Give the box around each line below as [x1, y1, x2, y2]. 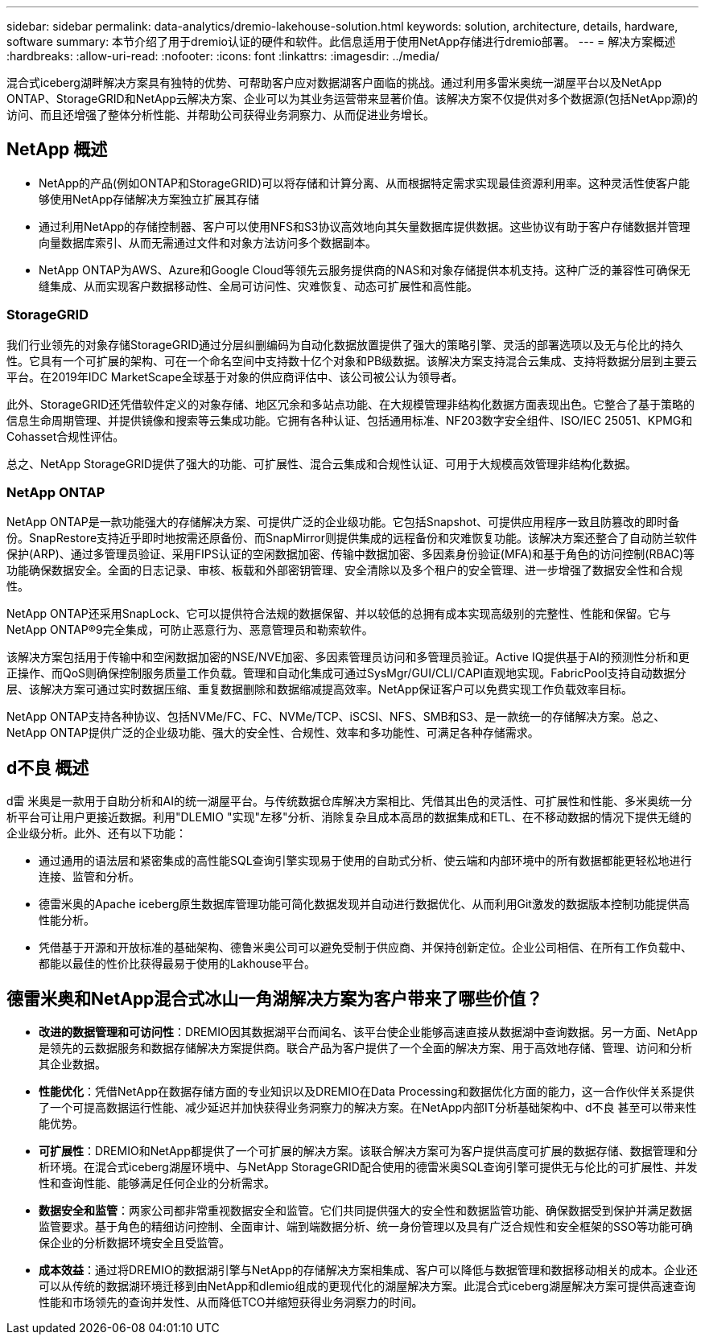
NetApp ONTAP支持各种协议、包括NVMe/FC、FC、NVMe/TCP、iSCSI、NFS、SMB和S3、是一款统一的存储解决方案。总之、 [6, 710, 666, 724]
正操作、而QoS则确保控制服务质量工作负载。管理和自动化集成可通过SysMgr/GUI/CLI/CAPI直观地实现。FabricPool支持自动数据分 [6, 666, 686, 681]
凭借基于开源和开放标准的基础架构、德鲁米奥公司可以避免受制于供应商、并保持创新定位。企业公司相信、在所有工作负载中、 [39, 940, 692, 955]
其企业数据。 [39, 1057, 106, 1072]
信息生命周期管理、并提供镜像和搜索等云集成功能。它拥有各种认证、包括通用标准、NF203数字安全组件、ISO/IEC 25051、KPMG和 [6, 413, 693, 427]
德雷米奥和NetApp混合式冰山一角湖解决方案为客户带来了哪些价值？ [6, 988, 543, 1009]
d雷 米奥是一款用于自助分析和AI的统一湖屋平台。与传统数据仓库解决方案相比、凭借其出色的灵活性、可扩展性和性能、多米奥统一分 [6, 794, 692, 808]
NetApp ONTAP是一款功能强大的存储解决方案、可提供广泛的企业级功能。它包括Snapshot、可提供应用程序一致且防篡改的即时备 [6, 515, 680, 529]
